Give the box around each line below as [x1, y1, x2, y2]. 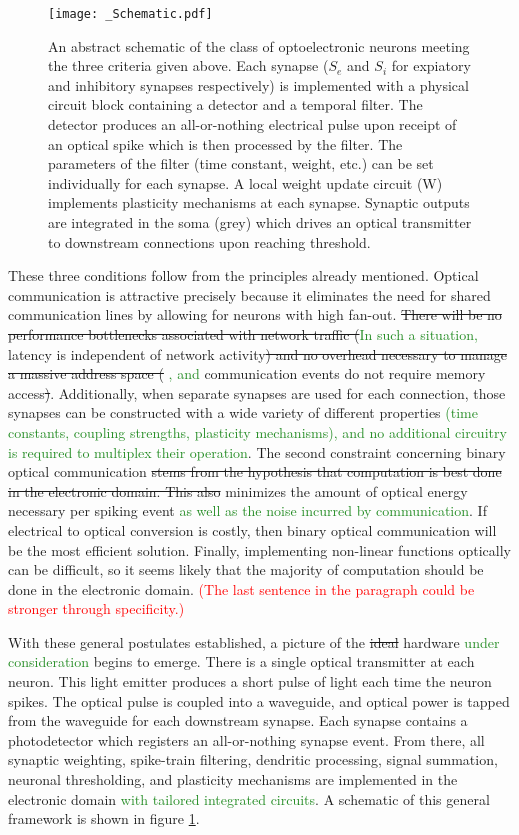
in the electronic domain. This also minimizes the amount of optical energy [8, 480, 468, 501]
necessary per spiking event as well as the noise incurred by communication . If [8, 500, 487, 521]
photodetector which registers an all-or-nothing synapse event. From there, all [8, 729, 485, 750]
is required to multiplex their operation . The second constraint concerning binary [8, 441, 506, 462]
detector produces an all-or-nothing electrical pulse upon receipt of [48, 114, 457, 135]
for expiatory [391, 55, 471, 76]
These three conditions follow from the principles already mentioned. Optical [8, 265, 479, 286]
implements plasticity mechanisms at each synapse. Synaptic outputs [48, 192, 470, 213]
